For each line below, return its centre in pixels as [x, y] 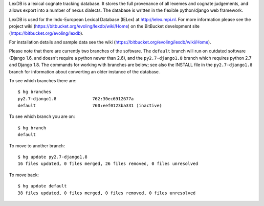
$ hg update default [42, 186]
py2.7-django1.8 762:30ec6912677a [76, 99]
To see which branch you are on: [42, 116]
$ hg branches [34, 92]
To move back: [24, 175]
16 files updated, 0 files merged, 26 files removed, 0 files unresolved [108, 164]
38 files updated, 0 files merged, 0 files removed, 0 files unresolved [107, 193]
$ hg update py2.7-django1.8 [53, 157]
